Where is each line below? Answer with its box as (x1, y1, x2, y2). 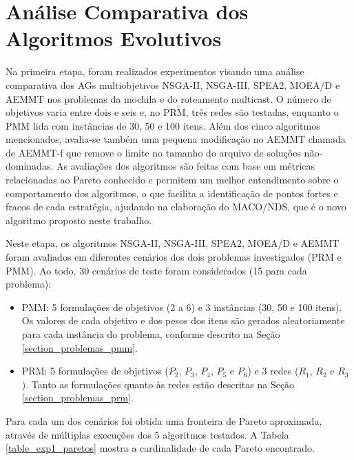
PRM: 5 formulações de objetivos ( (21, 363, 169, 378)
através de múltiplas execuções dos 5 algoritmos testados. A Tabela (6, 427, 289, 441)
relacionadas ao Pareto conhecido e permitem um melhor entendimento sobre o (6, 172, 339, 187)
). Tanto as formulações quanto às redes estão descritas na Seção (21, 377, 295, 391)
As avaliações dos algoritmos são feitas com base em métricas (56, 159, 315, 173)
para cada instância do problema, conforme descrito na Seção (21, 327, 280, 341)
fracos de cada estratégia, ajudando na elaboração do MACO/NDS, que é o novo (6, 199, 346, 214)
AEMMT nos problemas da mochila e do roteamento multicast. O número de (6, 91, 331, 106)
